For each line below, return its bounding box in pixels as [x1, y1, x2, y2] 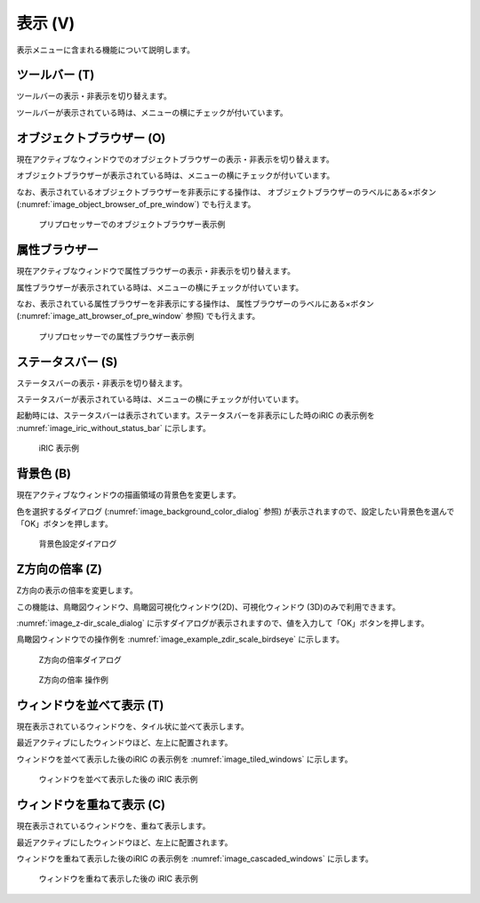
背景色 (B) [16, 467, 71, 482]
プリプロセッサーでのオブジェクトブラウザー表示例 [38, 219, 226, 230]
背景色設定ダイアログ [38, 539, 117, 549]
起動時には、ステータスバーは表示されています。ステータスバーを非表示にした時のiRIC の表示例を [16, 410, 375, 421]
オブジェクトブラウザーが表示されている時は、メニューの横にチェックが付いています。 [16, 170, 335, 181]
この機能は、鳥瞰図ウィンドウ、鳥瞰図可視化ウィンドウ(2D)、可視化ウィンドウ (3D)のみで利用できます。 [16, 601, 400, 612]
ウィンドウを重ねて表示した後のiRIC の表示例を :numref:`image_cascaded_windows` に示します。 [16, 853, 373, 864]
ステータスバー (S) [16, 354, 118, 369]
